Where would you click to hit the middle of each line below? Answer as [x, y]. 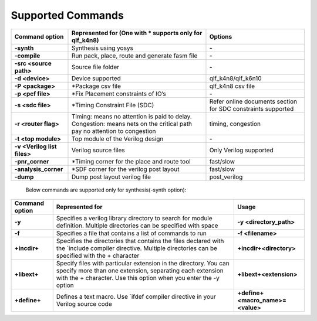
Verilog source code [84, 303]
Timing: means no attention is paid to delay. [131, 116]
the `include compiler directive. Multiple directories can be [136, 248]
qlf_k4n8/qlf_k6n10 [235, 78]
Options [221, 36]
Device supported [96, 78]
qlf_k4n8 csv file [232, 86]
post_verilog [226, 177]
